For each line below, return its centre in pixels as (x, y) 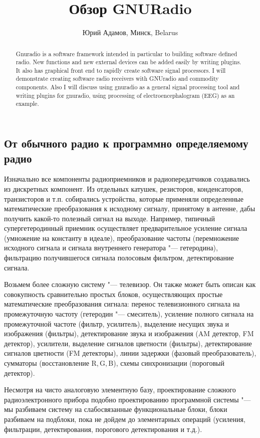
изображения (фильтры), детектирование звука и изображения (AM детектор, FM (129, 333)
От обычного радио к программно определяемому (126, 143)
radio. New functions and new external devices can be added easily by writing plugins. (128, 62)
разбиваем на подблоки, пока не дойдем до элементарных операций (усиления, (125, 419)
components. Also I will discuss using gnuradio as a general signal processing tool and (128, 87)
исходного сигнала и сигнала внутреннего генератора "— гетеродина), (111, 248)
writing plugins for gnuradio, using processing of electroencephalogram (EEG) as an (125, 95)
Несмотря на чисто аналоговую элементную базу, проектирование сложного (120, 390)
